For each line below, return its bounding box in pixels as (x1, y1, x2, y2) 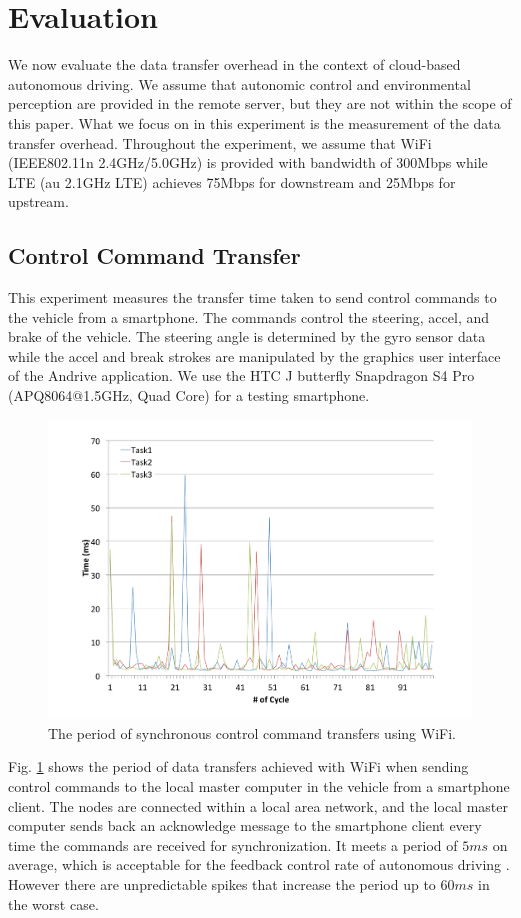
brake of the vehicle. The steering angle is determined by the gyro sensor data (8, 326, 486, 347)
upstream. (8, 191, 69, 212)
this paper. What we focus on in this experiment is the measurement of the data (8, 112, 501, 133)
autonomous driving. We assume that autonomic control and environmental (8, 73, 471, 94)
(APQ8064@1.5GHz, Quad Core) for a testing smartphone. (8, 385, 370, 406)
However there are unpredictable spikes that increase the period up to (8, 874, 436, 895)
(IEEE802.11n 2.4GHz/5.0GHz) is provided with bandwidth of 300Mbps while (8, 152, 488, 173)
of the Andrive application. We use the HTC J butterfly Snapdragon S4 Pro (8, 365, 475, 386)
